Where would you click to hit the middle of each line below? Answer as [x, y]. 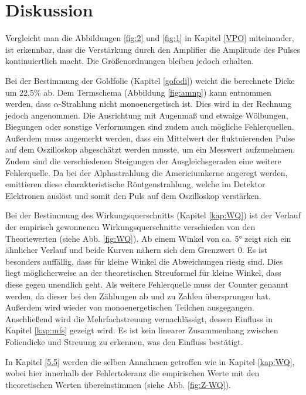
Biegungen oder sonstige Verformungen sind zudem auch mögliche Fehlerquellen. [150, 126]
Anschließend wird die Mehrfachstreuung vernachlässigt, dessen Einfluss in [139, 318]
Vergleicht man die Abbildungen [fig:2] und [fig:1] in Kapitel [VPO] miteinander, [150, 38]
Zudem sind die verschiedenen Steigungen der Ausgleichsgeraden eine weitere [143, 161]
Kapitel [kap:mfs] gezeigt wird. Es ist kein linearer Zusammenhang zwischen [142, 330]
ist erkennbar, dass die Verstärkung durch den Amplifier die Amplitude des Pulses [153, 49]
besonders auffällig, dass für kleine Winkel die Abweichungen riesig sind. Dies [144, 261]
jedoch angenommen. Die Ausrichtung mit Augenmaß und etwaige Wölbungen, [147, 115]
